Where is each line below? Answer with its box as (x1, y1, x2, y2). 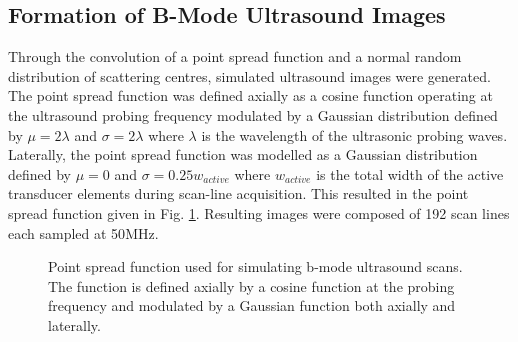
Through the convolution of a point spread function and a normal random (8, 46, 462, 67)
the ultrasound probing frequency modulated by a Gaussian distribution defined (8, 104, 498, 125)
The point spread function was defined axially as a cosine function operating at (8, 85, 493, 106)
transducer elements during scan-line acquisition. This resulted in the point (8, 183, 469, 204)
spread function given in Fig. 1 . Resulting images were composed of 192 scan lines (8, 202, 510, 223)
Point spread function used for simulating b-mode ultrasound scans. (48, 256, 463, 277)
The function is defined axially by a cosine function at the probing (48, 275, 455, 296)
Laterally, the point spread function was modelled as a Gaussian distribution (8, 144, 478, 165)
